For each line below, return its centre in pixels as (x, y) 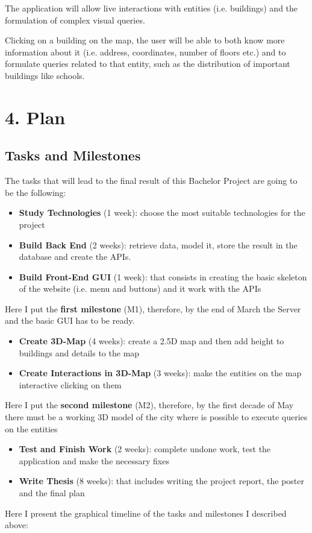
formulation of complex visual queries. (75, 20)
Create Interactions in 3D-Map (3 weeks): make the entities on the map (160, 373)
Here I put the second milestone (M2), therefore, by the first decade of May (149, 405)
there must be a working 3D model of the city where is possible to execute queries (156, 417)
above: (17, 525)
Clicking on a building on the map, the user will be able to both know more (145, 40)
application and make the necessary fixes (94, 460)
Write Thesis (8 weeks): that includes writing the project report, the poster (162, 481)
